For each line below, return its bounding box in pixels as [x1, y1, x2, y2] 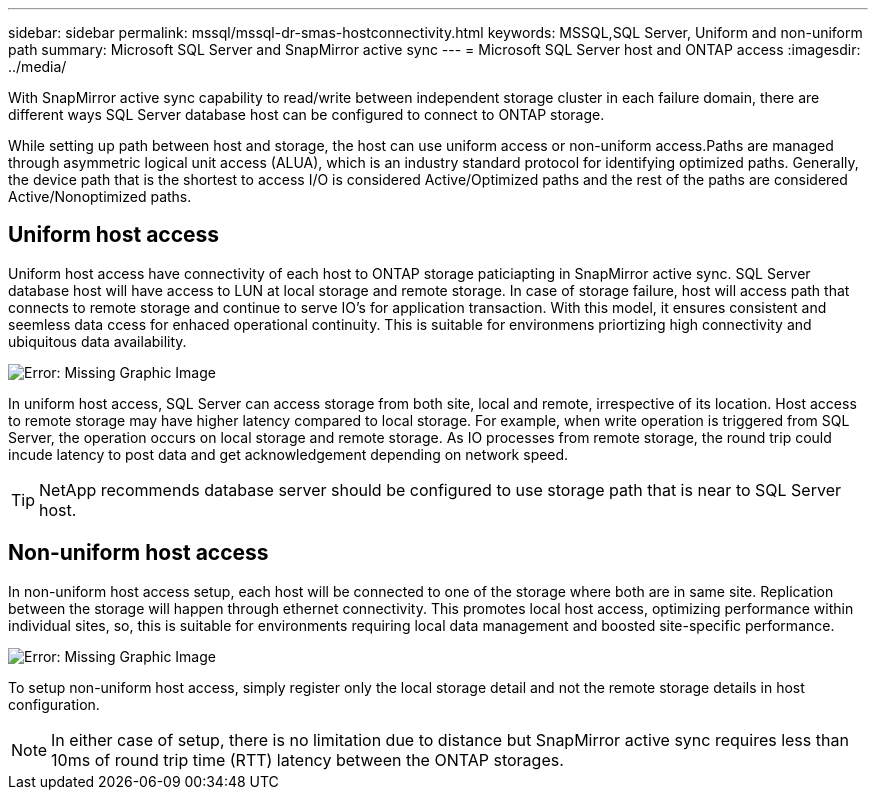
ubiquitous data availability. [8, 332, 187, 350]
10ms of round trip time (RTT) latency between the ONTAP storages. [51, 749, 564, 770]
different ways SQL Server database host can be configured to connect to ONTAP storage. [8, 106, 605, 123]
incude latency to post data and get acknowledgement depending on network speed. [8, 445, 569, 463]
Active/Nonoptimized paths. [8, 188, 192, 205]
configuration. [8, 695, 100, 713]
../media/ [8, 58, 67, 75]
